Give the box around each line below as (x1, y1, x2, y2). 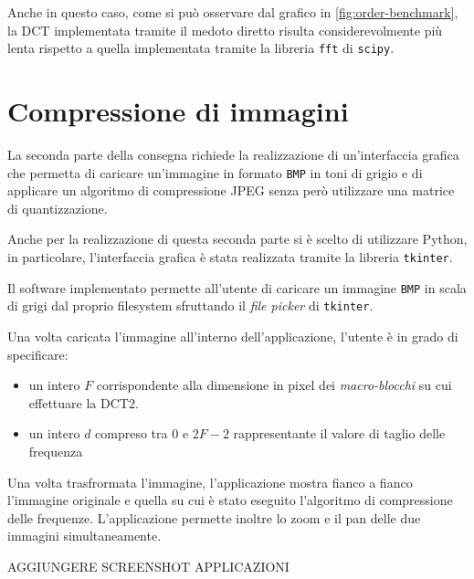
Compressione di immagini (7, 92, 349, 130)
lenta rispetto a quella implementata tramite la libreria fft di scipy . (7, 38, 395, 58)
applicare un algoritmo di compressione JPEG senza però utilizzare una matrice (7, 181, 455, 200)
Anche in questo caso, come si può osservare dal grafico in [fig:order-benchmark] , (7, 3, 458, 21)
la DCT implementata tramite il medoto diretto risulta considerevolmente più (7, 20, 443, 39)
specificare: (7, 344, 68, 363)
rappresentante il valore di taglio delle (233, 424, 446, 443)
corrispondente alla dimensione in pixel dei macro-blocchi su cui (96, 375, 452, 395)
